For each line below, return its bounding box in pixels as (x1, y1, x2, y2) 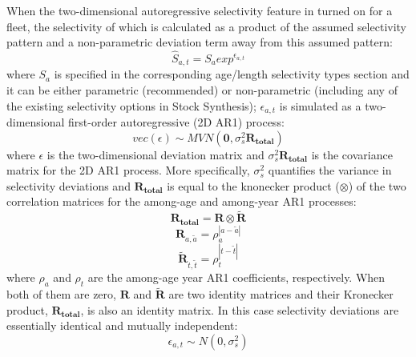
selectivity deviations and (6, 177, 131, 194)
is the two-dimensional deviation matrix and (46, 146, 265, 162)
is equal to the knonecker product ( (167, 177, 340, 194)
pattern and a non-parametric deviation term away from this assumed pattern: (6, 34, 393, 50)
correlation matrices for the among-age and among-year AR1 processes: (6, 193, 357, 210)
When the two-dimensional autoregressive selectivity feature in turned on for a (6, 2, 393, 18)
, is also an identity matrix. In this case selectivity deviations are (80, 301, 399, 318)
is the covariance (311, 146, 393, 162)
